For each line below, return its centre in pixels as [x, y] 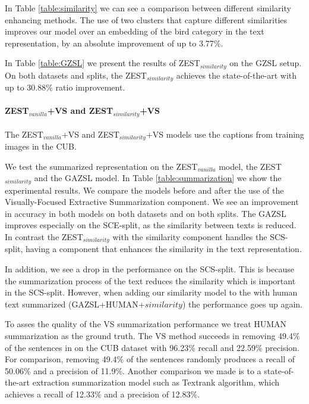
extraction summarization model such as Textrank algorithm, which [156, 382]
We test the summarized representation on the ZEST [101, 166]
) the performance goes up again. [242, 304]
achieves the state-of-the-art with [237, 75]
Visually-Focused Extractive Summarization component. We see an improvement [152, 202]
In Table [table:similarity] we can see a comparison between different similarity [148, 8]
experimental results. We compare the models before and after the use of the [144, 190]
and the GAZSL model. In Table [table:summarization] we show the [158, 178]
